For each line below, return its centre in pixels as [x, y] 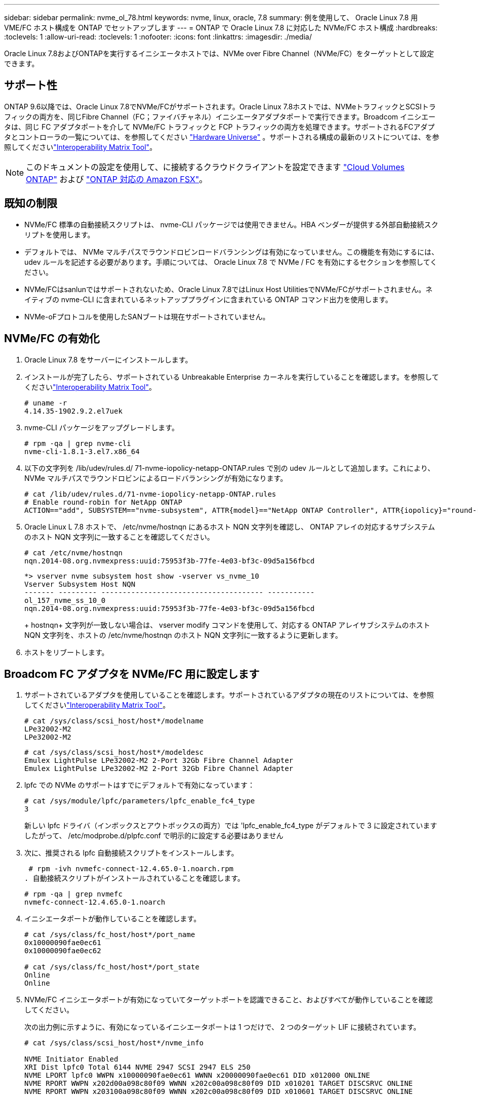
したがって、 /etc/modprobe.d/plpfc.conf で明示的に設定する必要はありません [154, 836]
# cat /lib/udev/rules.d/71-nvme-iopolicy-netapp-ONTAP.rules [150, 494]
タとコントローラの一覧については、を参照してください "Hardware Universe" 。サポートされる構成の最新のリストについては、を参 [222, 137]
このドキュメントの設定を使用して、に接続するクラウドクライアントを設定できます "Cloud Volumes [215, 167]
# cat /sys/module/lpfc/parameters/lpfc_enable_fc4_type [140, 801]
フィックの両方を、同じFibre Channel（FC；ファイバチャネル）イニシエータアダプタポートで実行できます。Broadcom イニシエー [220, 116]
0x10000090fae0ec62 [63, 951]
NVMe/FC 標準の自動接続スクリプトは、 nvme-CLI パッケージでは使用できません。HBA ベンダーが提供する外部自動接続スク [231, 224]
